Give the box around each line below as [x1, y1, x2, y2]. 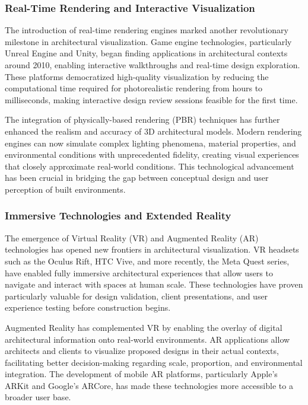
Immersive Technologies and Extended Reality [5, 208, 231, 223]
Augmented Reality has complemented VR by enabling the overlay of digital [5, 321, 282, 333]
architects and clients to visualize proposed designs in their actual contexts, [5, 345, 279, 357]
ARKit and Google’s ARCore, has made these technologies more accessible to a [5, 379, 293, 391]
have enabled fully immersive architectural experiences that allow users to [5, 266, 273, 279]
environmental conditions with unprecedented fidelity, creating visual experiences [5, 148, 299, 161]
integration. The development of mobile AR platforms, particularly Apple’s [5, 368, 278, 380]
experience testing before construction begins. [5, 301, 171, 314]
